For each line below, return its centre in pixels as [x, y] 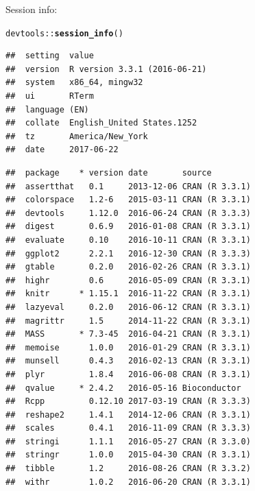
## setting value [50, 56]
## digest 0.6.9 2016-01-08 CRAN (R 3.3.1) [128, 227]
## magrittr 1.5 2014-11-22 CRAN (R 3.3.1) [128, 321]
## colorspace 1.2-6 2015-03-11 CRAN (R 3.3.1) [128, 200]
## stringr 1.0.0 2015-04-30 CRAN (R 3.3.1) [128, 455]
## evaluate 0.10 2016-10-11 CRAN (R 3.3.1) [128, 240]
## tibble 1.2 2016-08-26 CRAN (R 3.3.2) [128, 469]
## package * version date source [109, 173]
